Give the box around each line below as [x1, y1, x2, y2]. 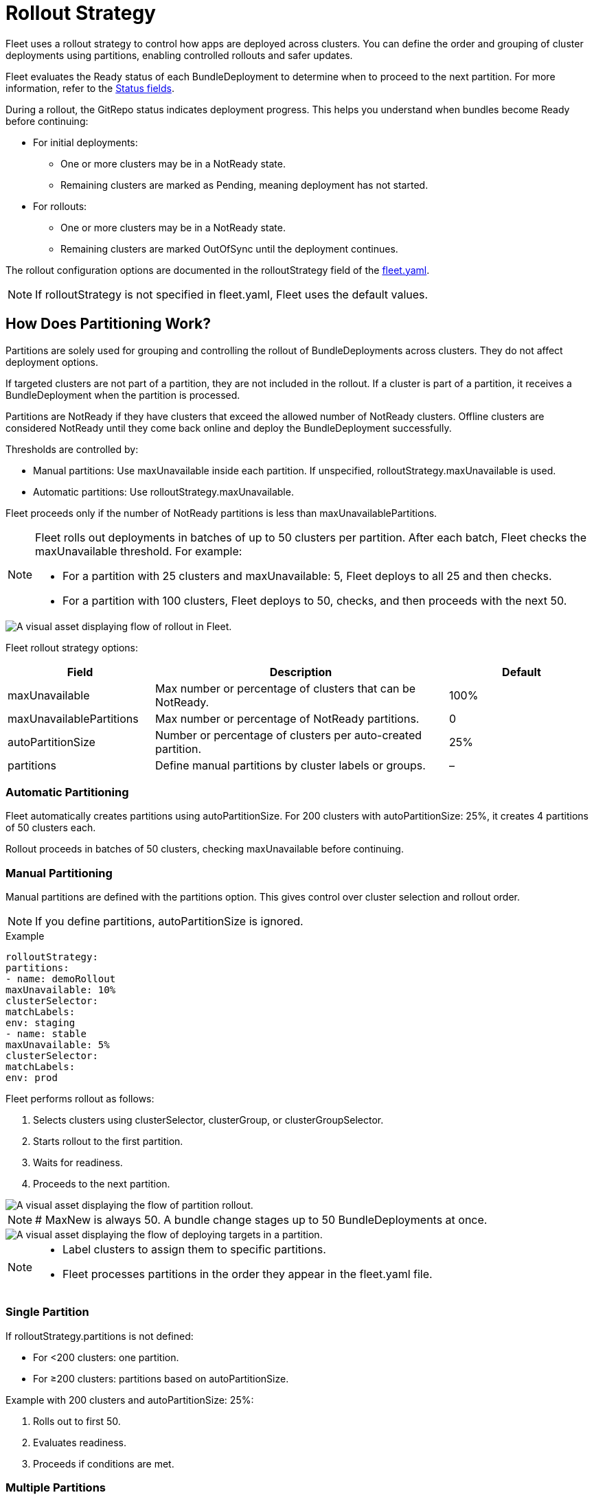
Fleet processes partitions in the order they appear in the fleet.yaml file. [62, 1267, 433, 1282]
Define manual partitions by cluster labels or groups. [155, 758, 426, 772]
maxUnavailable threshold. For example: [35, 544, 242, 558]
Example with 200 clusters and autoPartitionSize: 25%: [5, 1393, 254, 1406]
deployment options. [5, 356, 98, 368]
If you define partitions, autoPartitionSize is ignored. [35, 914, 304, 929]
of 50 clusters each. [5, 822, 96, 834]
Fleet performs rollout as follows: [5, 1093, 155, 1105]
